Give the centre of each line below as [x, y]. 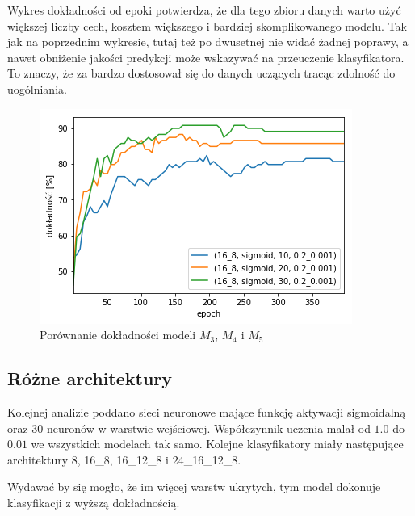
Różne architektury [90, 378]
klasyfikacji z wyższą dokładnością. [94, 502]
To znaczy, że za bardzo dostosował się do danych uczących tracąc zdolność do [201, 73]
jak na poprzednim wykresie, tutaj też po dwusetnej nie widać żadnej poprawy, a [208, 42]
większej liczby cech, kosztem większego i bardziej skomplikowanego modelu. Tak [207, 25]
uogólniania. [37, 88]
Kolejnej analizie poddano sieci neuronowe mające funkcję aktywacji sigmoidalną [207, 411]
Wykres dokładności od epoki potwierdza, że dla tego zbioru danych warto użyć [204, 10]
